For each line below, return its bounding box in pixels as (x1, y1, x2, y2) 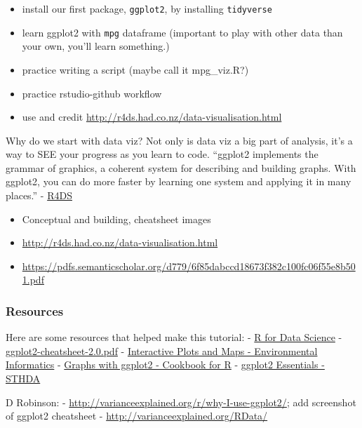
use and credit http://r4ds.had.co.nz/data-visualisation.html (22, 109, 282, 124)
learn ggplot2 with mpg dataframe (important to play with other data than (22, 25, 343, 39)
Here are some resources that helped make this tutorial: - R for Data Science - (6, 330, 342, 345)
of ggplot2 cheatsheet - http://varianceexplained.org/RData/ (6, 408, 268, 423)
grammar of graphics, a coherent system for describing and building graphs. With (6, 160, 356, 175)
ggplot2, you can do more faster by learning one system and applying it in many (6, 174, 351, 189)
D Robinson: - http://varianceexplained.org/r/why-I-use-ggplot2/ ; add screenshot (6, 394, 356, 409)
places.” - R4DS (6, 188, 72, 203)
